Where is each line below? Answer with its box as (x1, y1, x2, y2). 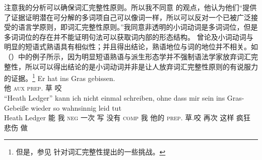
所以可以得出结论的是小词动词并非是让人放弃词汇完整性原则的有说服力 (25, 61, 258, 71)
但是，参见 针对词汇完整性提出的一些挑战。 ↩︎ (16, 146, 166, 157)
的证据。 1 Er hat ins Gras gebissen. (4, 71, 115, 83)
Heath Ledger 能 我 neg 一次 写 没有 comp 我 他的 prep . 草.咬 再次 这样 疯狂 (4, 112, 251, 123)
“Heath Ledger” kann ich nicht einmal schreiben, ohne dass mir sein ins (4, 93, 225, 103)
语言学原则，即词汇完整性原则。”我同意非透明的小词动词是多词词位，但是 (18, 22, 258, 32)
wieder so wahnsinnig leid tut (31, 102, 121, 113)
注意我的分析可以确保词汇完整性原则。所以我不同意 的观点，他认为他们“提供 (4, 2, 257, 12)
